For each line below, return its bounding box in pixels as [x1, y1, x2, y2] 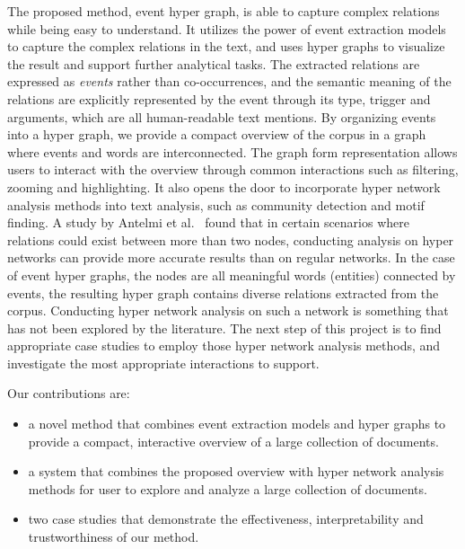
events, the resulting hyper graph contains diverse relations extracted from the [7, 283, 439, 302]
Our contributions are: [7, 384, 130, 403]
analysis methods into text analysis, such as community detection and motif [7, 195, 425, 214]
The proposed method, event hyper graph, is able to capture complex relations [7, 2, 440, 20]
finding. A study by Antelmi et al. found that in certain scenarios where [7, 213, 409, 232]
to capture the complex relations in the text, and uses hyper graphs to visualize [7, 37, 445, 56]
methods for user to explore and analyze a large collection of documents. [28, 479, 427, 498]
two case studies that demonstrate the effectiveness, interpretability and [28, 509, 424, 528]
